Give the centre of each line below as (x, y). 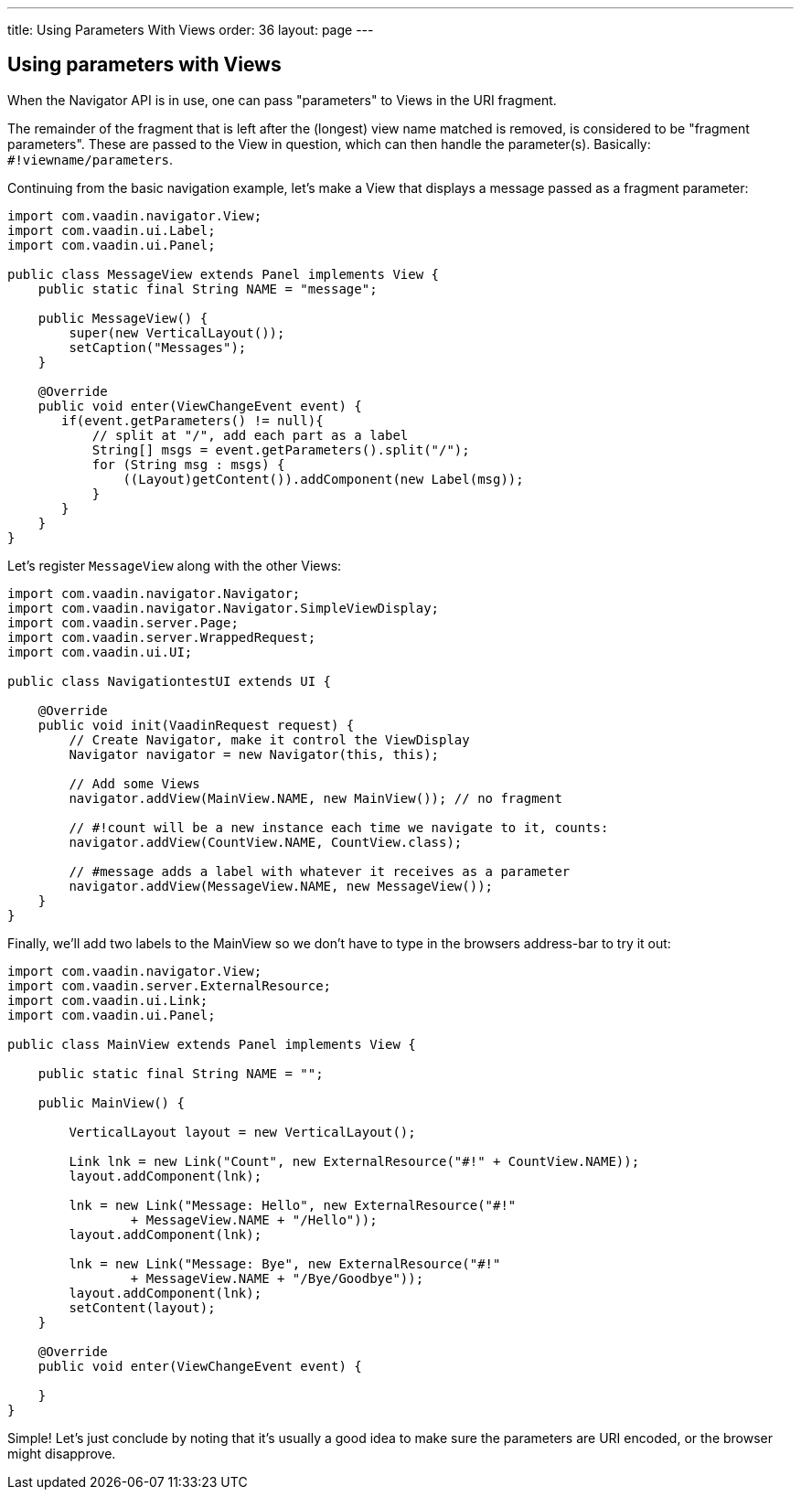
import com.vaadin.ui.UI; (100, 652)
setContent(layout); (142, 1307)
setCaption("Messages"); (158, 347)
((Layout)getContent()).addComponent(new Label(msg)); (323, 479)
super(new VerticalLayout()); (177, 332)
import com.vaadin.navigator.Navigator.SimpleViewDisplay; (224, 608)
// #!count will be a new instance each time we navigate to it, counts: (339, 827)
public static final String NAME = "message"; (208, 289)
